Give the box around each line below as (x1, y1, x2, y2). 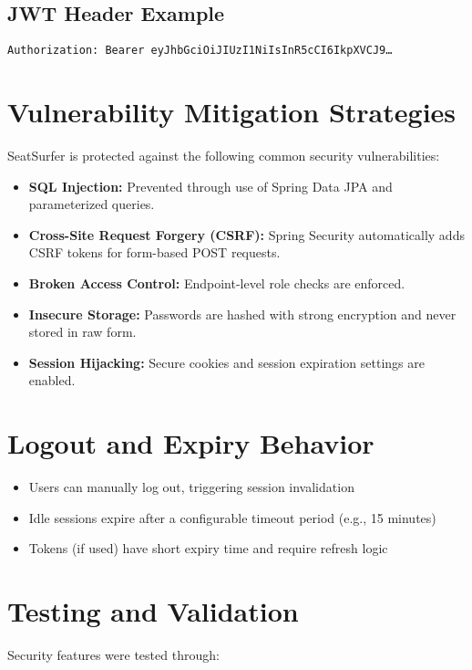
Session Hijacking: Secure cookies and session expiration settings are (28, 352, 425, 372)
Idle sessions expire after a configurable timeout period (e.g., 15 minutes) (28, 508, 436, 527)
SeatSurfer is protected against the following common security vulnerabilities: (7, 145, 440, 164)
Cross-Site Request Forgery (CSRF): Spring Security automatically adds (28, 225, 465, 244)
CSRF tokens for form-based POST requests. (28, 243, 281, 262)
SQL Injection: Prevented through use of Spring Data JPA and (28, 176, 393, 195)
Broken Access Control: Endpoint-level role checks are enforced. (28, 273, 405, 292)
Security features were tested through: (7, 644, 220, 664)
